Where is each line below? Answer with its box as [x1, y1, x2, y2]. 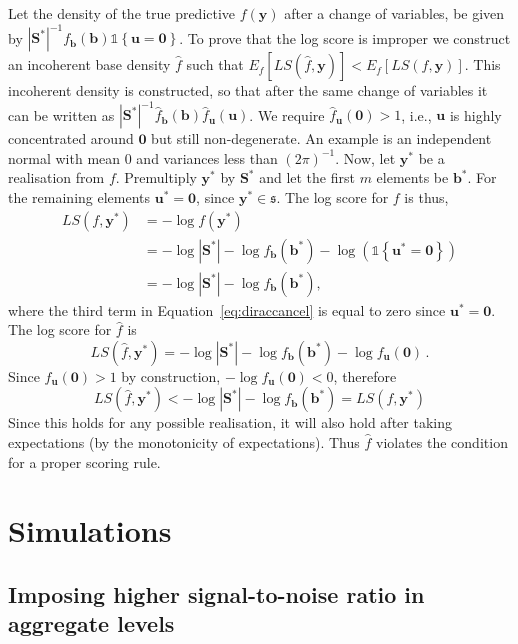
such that [186, 54, 244, 75]
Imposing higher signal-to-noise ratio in [8, 578, 425, 609]
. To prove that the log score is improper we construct [179, 27, 511, 48]
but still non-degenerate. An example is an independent [151, 128, 492, 149]
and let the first [259, 167, 355, 188]
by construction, [121, 365, 221, 386]
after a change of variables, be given [284, 3, 505, 23]
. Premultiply [115, 167, 197, 188]
